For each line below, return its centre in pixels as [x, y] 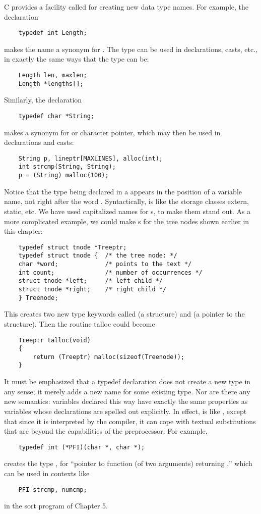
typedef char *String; [56, 116]
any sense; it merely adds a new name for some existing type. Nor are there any [127, 391]
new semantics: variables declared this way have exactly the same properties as [126, 401]
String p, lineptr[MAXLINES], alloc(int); [90, 158]
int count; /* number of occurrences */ [110, 272]
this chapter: [23, 231]
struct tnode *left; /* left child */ [90, 281]
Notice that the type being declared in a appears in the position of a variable [123, 191]
